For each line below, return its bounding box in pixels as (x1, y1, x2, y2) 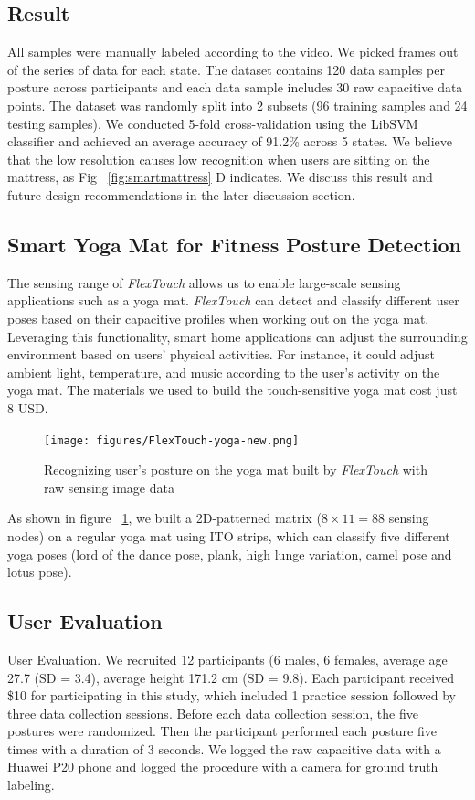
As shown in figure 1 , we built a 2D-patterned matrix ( (7, 508, 322, 528)
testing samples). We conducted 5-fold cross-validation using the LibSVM (7, 113, 418, 133)
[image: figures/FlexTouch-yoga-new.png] (44, 433, 300, 447)
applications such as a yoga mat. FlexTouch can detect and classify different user (7, 291, 459, 310)
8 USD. (7, 398, 48, 417)
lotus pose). (7, 562, 72, 581)
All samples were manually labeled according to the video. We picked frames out (7, 42, 459, 61)
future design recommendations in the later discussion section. (7, 185, 355, 204)
